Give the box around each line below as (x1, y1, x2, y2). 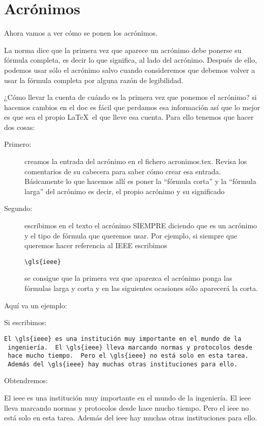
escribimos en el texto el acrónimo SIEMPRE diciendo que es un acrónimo (24, 220, 257, 231)
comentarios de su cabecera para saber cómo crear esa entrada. (24, 166, 221, 176)
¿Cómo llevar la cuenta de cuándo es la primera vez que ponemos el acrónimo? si (4, 92, 257, 102)
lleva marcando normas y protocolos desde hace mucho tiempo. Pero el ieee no (4, 402, 249, 413)
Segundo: (4, 203, 33, 214)
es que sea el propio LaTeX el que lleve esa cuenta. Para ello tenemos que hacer (4, 112, 254, 122)
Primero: (4, 139, 32, 149)
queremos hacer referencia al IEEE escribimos (24, 240, 167, 251)
